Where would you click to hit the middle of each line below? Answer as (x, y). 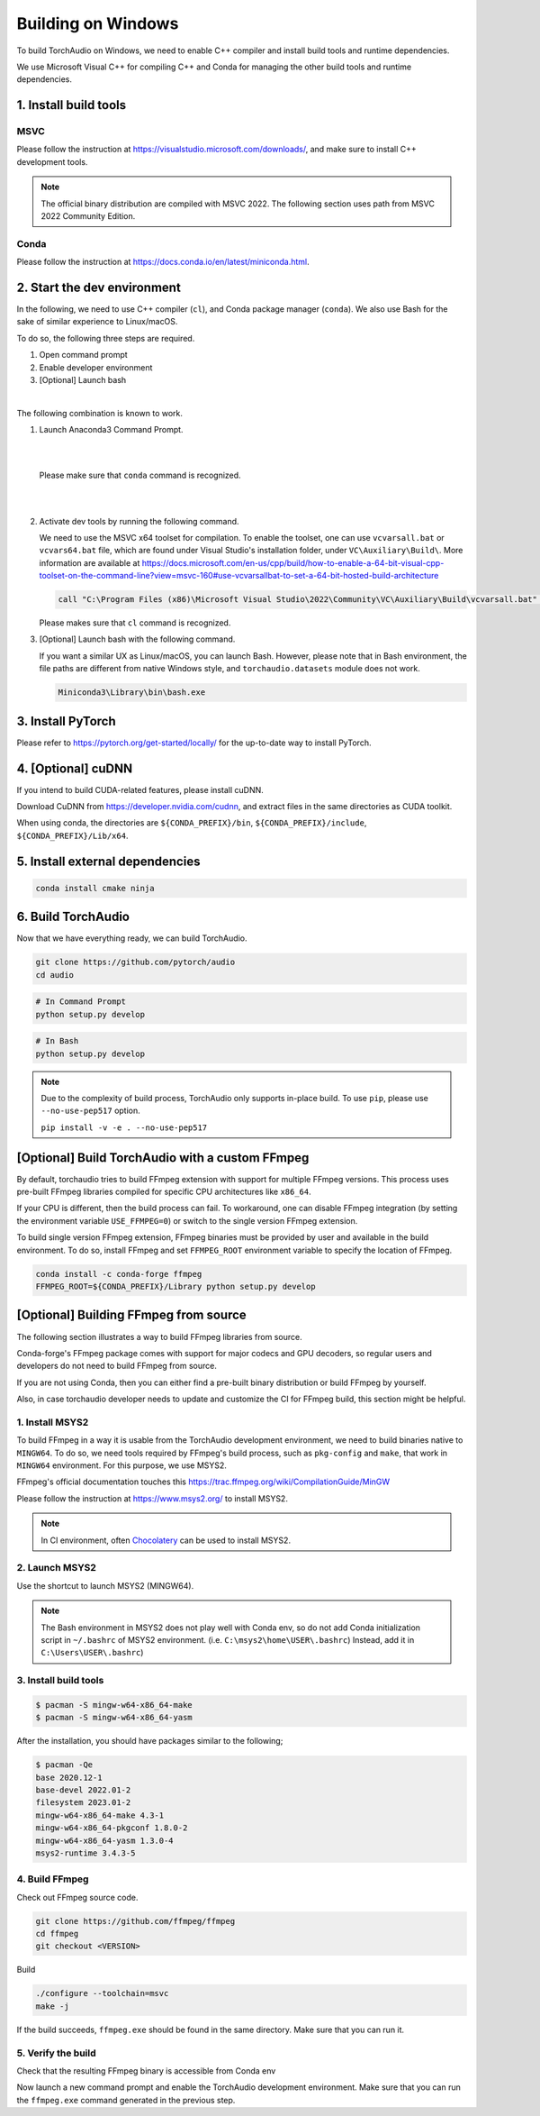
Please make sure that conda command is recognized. (140, 475)
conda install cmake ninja (95, 888)
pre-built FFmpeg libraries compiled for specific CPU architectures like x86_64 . (164, 1192)
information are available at (90, 562)
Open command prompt (83, 355)
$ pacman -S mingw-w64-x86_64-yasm (114, 1718)
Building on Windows (98, 23)
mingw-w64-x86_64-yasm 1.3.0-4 (105, 1840)
